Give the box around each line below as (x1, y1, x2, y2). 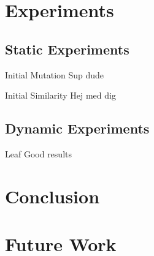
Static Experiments (5, 39, 129, 58)
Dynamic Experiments (5, 119, 150, 138)
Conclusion (5, 183, 100, 208)
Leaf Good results (5, 147, 72, 160)
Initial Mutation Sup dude (5, 68, 104, 81)
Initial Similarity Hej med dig (5, 89, 116, 102)
